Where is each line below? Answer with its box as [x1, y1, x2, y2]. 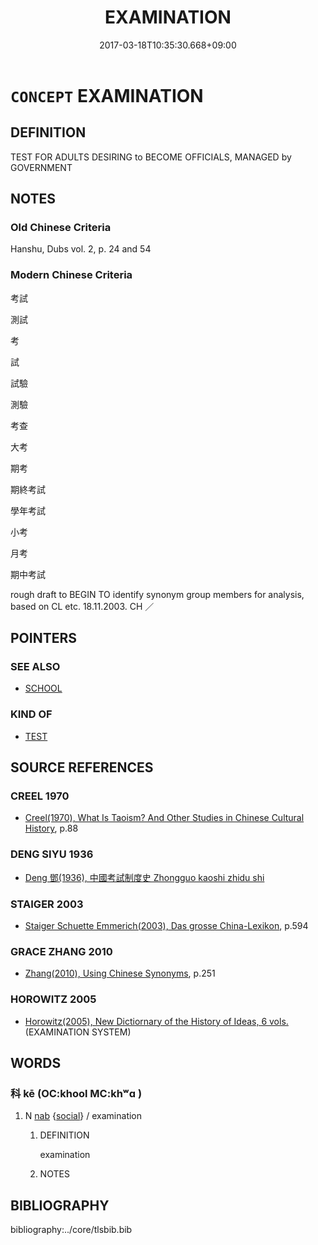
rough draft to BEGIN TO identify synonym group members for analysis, [10, 588, 305, 600]
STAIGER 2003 [10, 897, 84, 911]
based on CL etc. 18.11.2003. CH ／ [10, 600, 155, 612]
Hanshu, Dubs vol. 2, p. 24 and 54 [10, 243, 152, 255]
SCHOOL [24, 682, 63, 695]
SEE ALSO [10, 660, 61, 674]
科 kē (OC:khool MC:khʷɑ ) [10, 1086, 143, 1100]
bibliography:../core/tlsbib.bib [10, 1224, 133, 1236]
